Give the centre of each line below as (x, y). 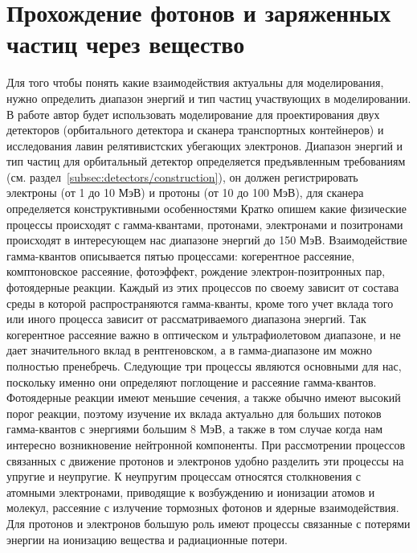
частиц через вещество (126, 44)
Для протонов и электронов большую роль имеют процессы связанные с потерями (208, 523)
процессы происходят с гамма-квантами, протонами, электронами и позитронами (205, 224)
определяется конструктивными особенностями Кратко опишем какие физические (206, 209)
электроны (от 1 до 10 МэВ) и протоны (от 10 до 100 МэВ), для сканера (185, 193)
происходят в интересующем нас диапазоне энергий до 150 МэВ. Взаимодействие (207, 240)
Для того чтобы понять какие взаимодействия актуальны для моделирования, (195, 82)
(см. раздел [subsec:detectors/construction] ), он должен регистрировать (182, 176)
